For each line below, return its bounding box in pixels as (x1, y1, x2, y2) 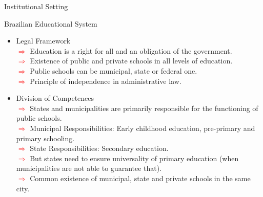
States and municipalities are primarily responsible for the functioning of (30, 102, 258, 113)
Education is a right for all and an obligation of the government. (30, 45, 232, 56)
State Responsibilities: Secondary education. (30, 143, 169, 154)
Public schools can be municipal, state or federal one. (30, 65, 197, 76)
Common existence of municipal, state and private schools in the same (30, 172, 251, 183)
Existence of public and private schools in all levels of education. (30, 55, 233, 66)
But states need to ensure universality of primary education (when (30, 152, 239, 163)
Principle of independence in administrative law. (30, 75, 181, 86)
